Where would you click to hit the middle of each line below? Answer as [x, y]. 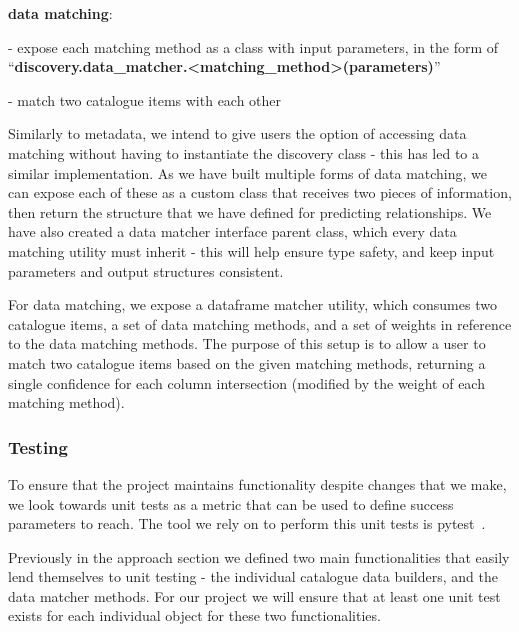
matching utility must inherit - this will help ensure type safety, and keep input [251, 250]
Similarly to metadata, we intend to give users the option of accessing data [237, 133]
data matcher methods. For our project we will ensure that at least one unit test [254, 595]
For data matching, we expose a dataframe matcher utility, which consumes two [252, 304]
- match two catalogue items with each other [145, 99]
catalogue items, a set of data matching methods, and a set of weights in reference [260, 323]
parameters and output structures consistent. [146, 270]
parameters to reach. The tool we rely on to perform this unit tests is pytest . [247, 523]
